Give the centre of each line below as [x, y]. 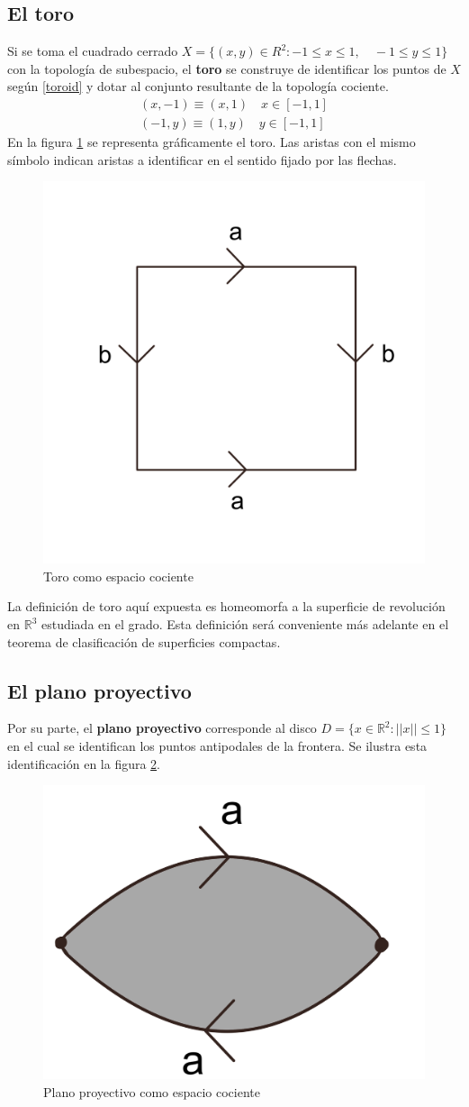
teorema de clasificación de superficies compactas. [144, 641]
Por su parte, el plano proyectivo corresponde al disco [162, 728]
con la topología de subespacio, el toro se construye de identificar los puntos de [227, 68]
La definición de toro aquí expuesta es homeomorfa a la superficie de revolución [226, 606]
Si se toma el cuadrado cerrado [93, 51]
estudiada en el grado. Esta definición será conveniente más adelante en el [245, 624]
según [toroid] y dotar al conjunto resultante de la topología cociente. [198, 86]
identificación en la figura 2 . [84, 763]
